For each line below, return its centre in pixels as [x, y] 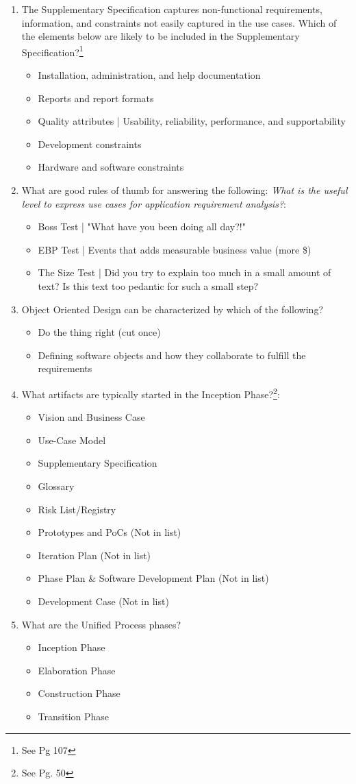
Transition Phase [74, 716]
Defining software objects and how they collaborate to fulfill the [172, 355]
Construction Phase [79, 693]
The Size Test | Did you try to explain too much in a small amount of [185, 272]
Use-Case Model [72, 440]
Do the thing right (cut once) [99, 332]
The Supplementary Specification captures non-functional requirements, [172, 9]
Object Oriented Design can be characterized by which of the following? [173, 309]
